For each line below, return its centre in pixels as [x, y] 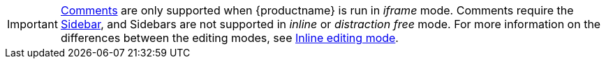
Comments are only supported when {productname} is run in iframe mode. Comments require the [317, 10]
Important [32, 24]
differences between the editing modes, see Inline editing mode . [229, 38]
